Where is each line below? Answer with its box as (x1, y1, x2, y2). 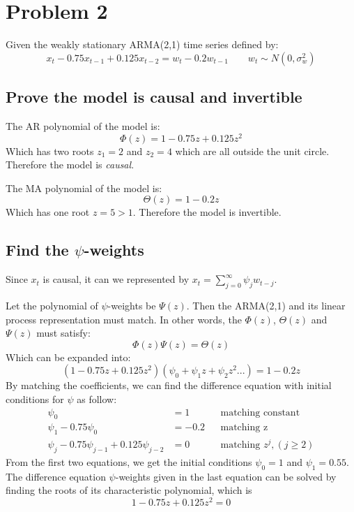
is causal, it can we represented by (43, 272, 190, 286)
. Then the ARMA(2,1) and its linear (186, 298, 346, 312)
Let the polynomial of (6, 298, 98, 312)
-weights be (107, 298, 156, 312)
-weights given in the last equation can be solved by (115, 469, 337, 483)
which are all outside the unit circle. (175, 143, 330, 158)
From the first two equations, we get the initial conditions (6, 455, 252, 469)
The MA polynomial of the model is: (6, 180, 162, 195)
